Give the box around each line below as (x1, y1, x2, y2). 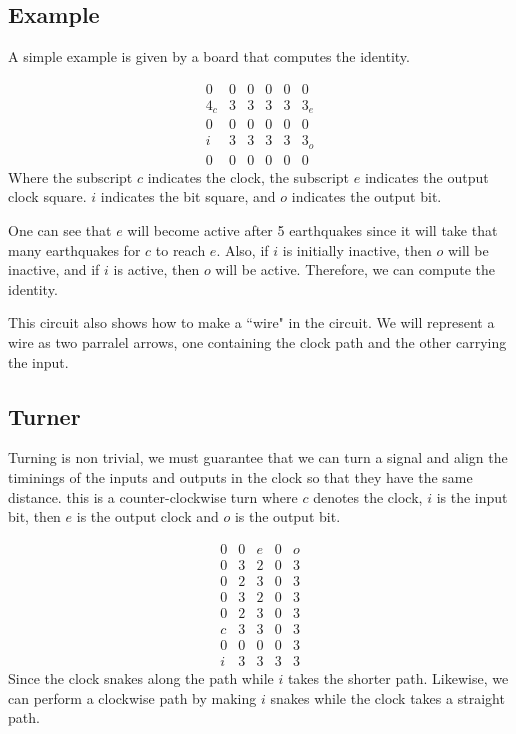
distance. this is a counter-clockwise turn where (8, 486, 298, 507)
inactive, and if (8, 259, 100, 280)
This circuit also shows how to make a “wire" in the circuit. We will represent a (8, 312, 495, 333)
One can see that (8, 220, 112, 241)
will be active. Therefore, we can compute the (215, 259, 495, 280)
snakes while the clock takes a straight (270, 687, 505, 708)
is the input (436, 486, 508, 507)
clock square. (8, 186, 87, 207)
